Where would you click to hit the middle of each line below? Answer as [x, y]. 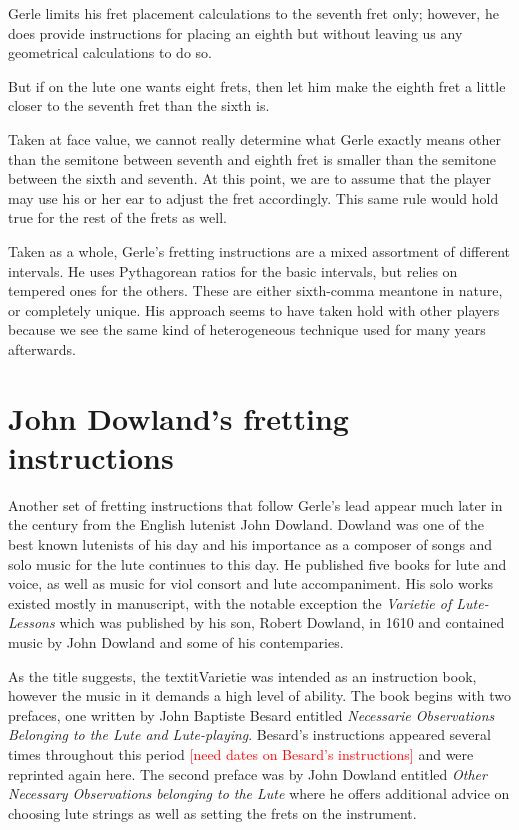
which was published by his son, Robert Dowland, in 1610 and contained [282, 622]
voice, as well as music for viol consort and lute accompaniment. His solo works [251, 583]
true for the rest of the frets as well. [117, 217]
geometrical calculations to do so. [110, 52]
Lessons [31, 622]
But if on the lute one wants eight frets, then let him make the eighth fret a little [257, 85]
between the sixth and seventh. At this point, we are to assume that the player [250, 178]
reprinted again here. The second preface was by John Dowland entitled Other [247, 773]
